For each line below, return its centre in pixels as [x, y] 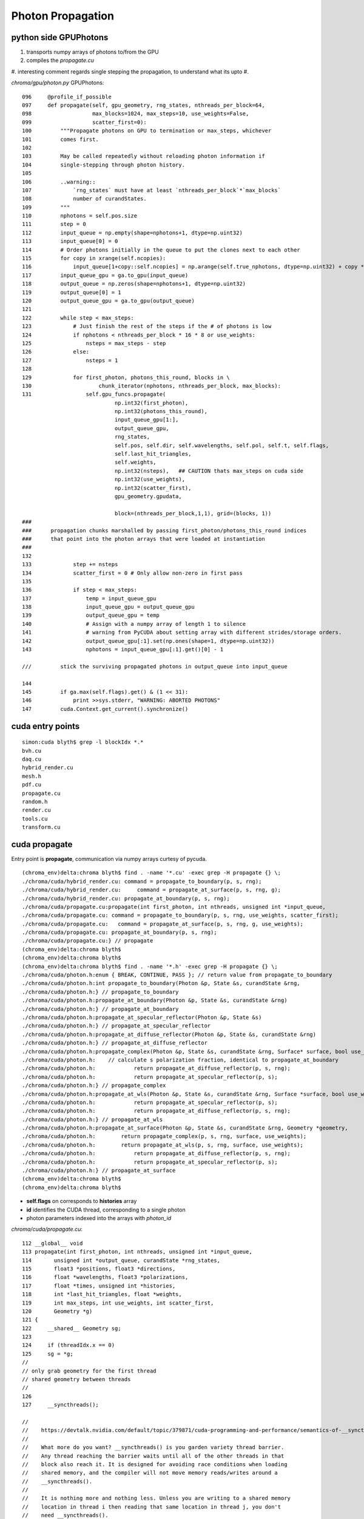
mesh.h [32, 776]
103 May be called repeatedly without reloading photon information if [143, 156]
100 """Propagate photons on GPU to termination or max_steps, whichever [147, 131]
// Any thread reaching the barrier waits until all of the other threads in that [153, 1456]
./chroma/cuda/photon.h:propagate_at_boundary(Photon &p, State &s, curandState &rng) [155, 1000]
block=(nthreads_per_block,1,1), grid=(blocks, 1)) [193, 513]
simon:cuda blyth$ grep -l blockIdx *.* [83, 742]
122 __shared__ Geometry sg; [72, 1328]
